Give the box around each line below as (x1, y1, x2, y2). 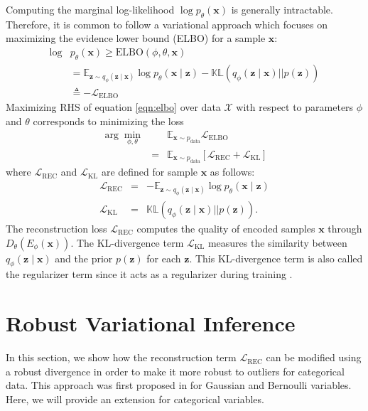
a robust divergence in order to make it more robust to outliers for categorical (6, 363, 345, 378)
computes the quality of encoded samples (136, 221, 315, 236)
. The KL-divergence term (70, 235, 184, 250)
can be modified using (266, 350, 362, 365)
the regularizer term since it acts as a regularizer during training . (6, 267, 293, 282)
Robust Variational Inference (6, 309, 296, 338)
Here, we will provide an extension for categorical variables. (6, 391, 264, 406)
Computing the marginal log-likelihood (6, 2, 175, 16)
